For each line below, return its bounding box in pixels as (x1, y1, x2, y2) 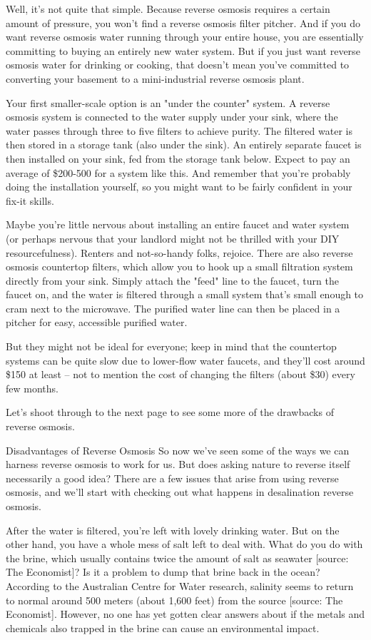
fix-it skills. (6, 193, 54, 208)
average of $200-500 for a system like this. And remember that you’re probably (6, 165, 351, 180)
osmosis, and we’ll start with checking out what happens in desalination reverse (6, 484, 354, 499)
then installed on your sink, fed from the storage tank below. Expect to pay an (6, 151, 350, 166)
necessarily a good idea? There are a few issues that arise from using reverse (6, 470, 339, 485)
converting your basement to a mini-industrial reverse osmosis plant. (6, 71, 305, 86)
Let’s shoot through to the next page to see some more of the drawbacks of (6, 405, 334, 420)
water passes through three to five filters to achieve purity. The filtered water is (6, 123, 352, 138)
